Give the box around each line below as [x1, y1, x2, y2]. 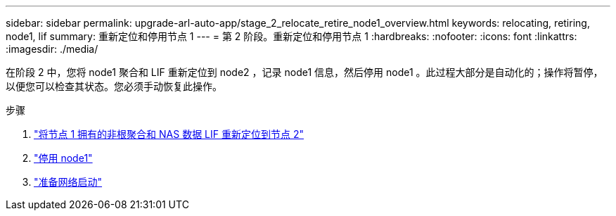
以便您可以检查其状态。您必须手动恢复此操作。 [6, 80, 222, 92]
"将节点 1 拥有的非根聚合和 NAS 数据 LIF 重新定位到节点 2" [34, 128, 304, 140]
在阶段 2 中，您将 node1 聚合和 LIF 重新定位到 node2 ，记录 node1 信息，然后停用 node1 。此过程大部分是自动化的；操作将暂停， [6, 66, 603, 78]
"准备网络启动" [34, 176, 103, 188]
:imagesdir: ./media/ [6, 43, 98, 55]
